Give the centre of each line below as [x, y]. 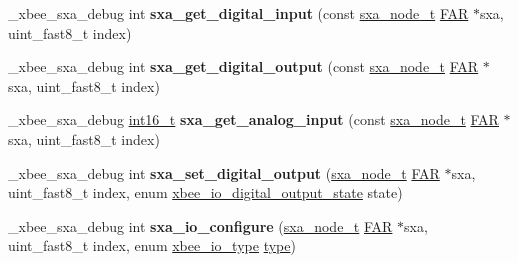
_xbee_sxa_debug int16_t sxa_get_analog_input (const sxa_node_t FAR [253, 119]
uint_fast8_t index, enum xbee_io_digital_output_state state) [205, 192]
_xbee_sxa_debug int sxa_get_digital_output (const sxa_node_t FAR [243, 66]
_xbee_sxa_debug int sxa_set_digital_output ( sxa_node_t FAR [224, 172]
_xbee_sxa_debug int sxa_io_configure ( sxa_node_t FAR [200, 225]
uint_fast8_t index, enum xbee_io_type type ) [152, 245]
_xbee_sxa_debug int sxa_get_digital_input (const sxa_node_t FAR [238, 13]
